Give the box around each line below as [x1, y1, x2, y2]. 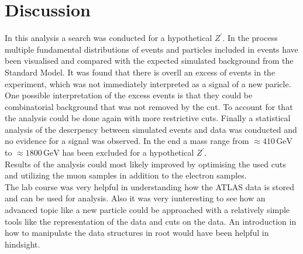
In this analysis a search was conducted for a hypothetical [5, 32, 212, 44]
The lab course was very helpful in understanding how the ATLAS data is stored [5, 180, 295, 193]
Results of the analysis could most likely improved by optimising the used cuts [5, 157, 286, 170]
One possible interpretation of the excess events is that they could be [5, 89, 253, 101]
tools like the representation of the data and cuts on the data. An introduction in [5, 215, 297, 227]
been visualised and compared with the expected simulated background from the [5, 54, 294, 67]
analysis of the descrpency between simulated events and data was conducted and [5, 123, 297, 135]
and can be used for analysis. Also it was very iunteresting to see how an [5, 192, 266, 204]
